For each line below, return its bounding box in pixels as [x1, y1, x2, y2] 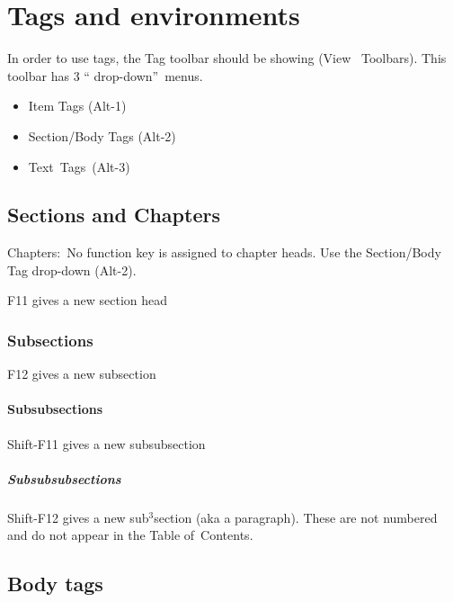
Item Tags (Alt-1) [28, 96, 127, 115]
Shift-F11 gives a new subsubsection [7, 434, 206, 453]
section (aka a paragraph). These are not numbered [154, 508, 438, 526]
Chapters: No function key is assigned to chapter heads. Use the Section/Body [7, 243, 441, 262]
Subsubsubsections [7, 469, 121, 488]
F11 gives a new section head [7, 291, 168, 310]
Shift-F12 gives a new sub [7, 508, 149, 526]
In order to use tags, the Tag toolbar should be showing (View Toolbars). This [7, 49, 447, 67]
